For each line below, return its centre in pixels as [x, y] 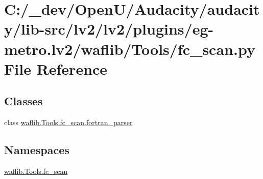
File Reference [56, 68]
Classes [23, 101]
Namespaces [37, 150]
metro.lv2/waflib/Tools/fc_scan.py [130, 49]
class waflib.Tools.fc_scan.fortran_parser [68, 122]
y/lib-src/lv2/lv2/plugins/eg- [109, 29]
